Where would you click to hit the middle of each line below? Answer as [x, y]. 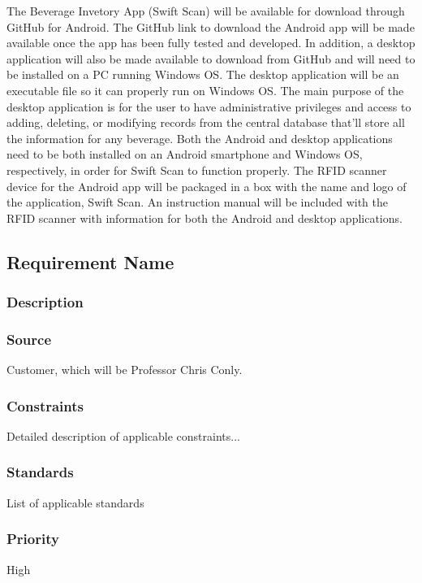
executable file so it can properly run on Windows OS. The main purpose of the [205, 90]
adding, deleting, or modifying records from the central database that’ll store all [206, 122]
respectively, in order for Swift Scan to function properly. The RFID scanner [197, 170]
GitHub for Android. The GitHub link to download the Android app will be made [211, 26]
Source [29, 339]
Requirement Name [90, 261]
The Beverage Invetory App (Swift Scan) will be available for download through [206, 11]
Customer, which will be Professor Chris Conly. [125, 370]
